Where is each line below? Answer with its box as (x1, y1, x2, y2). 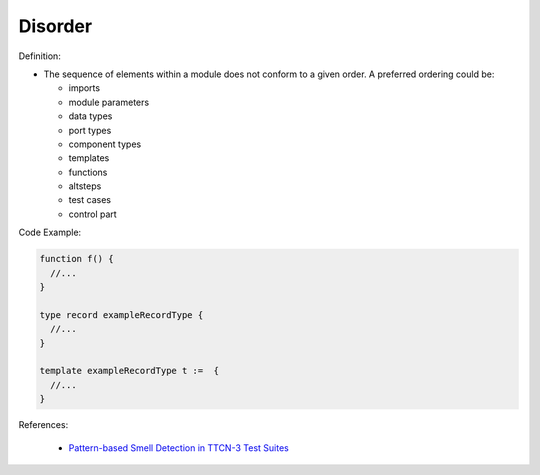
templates (68, 152, 110, 164)
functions (68, 166, 108, 178)
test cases (68, 194, 112, 206)
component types (68, 138, 142, 150)
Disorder (18, 15, 93, 37)
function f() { (39, 253, 114, 265)
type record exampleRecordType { (39, 309, 204, 320)
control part (68, 208, 117, 220)
